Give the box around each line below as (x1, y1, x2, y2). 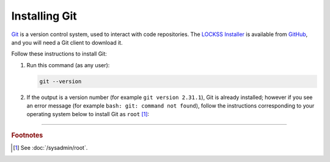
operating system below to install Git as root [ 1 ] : (26, 111, 150, 118)
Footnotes (11, 131, 43, 139)
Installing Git (11, 9, 77, 23)
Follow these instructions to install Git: (11, 50, 107, 57)
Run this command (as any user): (26, 61, 110, 68)
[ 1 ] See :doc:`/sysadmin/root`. (13, 144, 88, 152)
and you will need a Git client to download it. (11, 39, 123, 46)
